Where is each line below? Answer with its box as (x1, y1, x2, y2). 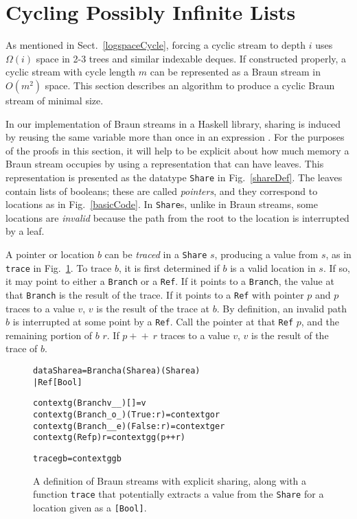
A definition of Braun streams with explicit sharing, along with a (33, 473, 307, 487)
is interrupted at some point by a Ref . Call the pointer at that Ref (12, 314, 294, 329)
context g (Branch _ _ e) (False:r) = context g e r (33, 421, 225, 431)
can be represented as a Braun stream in (150, 65, 321, 79)
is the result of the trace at (96, 301, 210, 315)
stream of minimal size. (5, 93, 104, 107)
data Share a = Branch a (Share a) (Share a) (33, 366, 200, 376)
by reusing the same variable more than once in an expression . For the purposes (5, 130, 345, 144)
